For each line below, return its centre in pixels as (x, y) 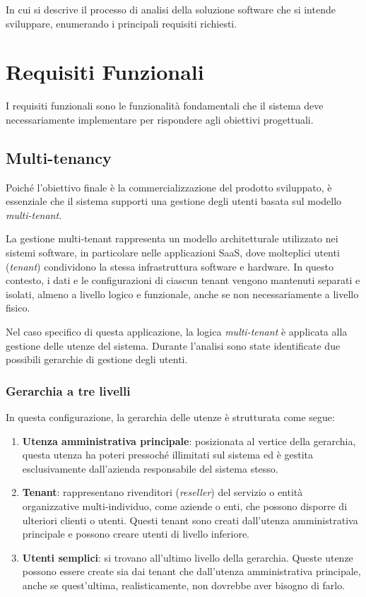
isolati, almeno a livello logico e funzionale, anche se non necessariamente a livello (182, 294)
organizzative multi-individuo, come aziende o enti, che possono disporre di (185, 506)
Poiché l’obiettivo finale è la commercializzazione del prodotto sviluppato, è (169, 187)
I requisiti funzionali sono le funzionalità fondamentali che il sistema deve (165, 106)
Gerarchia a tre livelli (68, 390)
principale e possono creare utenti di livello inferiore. (136, 534)
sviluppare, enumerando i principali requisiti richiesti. (122, 23)
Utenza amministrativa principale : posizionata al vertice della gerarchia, (189, 441)
